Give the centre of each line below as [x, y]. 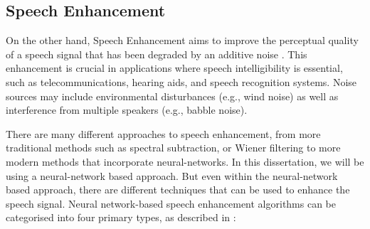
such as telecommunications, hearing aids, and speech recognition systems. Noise [181, 81]
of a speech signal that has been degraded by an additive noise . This [157, 54]
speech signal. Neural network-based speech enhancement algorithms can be [171, 203]
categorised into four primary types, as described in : [121, 217]
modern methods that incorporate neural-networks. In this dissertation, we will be [185, 161]
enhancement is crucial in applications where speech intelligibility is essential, [174, 68]
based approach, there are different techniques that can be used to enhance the [178, 190]
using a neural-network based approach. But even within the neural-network [172, 175]
